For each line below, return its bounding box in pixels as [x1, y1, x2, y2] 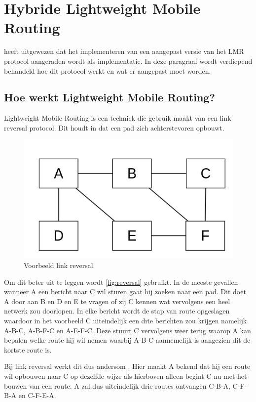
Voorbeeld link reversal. [24, 260, 95, 270]
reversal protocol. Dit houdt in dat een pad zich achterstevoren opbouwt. [4, 122, 224, 133]
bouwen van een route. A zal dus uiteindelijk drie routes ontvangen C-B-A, [4, 380, 230, 391]
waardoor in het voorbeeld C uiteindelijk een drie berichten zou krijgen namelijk [4, 315, 247, 325]
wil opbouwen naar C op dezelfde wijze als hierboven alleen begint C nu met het [4, 370, 247, 381]
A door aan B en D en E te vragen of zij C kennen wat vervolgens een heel [4, 296, 230, 306]
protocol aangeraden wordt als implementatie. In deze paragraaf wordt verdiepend [4, 55, 253, 66]
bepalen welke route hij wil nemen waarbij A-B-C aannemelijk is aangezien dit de [4, 335, 251, 345]
